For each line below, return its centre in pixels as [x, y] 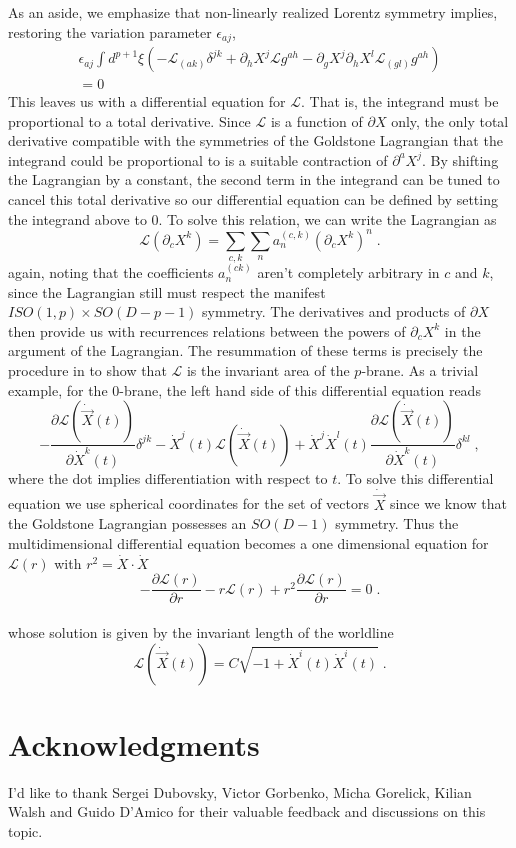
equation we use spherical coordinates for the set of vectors [189, 503]
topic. [25, 830]
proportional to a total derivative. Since [129, 120]
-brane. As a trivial [420, 370]
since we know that [448, 503]
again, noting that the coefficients [111, 272]
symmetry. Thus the [397, 523]
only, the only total [450, 120]
